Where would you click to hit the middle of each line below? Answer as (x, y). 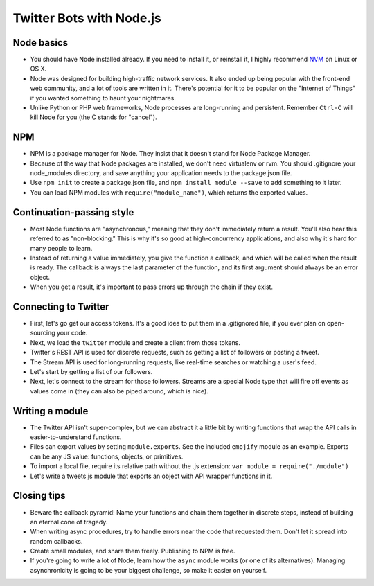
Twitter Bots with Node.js (87, 18)
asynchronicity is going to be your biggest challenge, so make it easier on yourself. (148, 570)
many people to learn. (61, 248)
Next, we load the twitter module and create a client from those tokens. (135, 342)
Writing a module (51, 411)
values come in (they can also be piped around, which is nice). (119, 391)
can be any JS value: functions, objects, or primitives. (107, 456)
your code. (72, 333)
